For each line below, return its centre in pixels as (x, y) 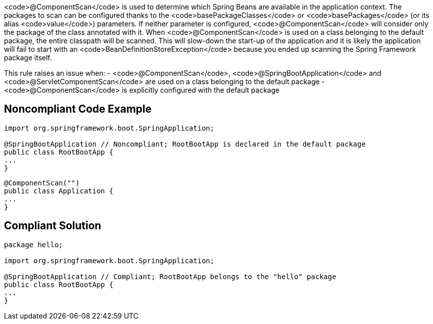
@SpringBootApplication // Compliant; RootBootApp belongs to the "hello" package (170, 276)
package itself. (28, 58)
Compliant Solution (53, 226)
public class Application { (59, 191)
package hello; (34, 244)
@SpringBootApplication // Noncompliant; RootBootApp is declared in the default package (185, 144)
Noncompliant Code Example (78, 109)
